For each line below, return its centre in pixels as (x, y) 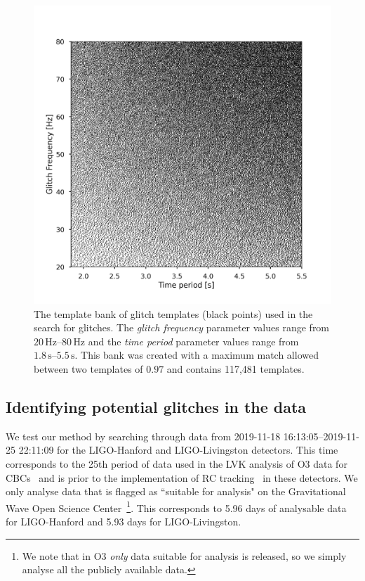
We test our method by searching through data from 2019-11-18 (143, 436)
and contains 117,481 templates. (235, 368)
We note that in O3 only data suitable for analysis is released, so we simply (184, 555)
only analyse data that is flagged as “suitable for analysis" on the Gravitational (176, 491)
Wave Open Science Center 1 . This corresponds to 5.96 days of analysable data (176, 506)
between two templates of (88, 368)
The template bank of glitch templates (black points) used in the (173, 313)
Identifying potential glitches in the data (156, 406)
